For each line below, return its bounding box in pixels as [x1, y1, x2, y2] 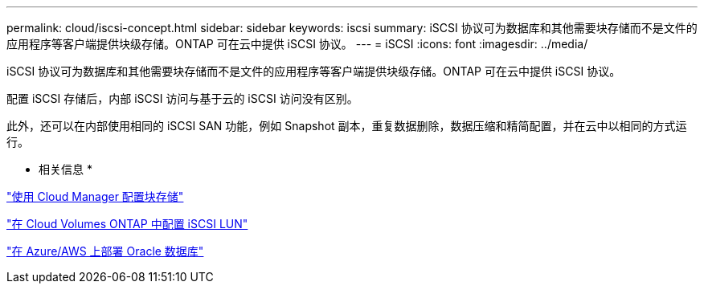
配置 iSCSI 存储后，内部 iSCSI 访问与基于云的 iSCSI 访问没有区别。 [6, 92, 358, 105]
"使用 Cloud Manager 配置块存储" [6, 190, 184, 203]
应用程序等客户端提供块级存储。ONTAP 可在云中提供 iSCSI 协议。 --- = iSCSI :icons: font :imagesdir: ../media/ [6, 37, 588, 51]
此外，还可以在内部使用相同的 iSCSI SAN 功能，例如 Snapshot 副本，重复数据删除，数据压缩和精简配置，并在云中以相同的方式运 [6, 119, 687, 133]
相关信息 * [39, 162, 92, 176]
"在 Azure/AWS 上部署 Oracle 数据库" [6, 244, 204, 258]
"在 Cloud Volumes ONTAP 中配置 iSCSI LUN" [6, 217, 248, 231]
